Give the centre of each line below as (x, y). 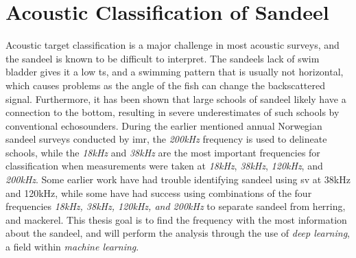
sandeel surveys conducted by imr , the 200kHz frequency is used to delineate (166, 139)
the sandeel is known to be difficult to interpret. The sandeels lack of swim (163, 58)
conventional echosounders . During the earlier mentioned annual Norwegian (164, 125)
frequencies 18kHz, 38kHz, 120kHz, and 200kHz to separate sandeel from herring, (176, 206)
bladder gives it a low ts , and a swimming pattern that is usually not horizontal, (175, 72)
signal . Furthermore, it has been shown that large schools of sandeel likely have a (176, 98)
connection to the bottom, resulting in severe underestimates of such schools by (173, 112)
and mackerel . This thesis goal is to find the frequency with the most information (176, 219)
